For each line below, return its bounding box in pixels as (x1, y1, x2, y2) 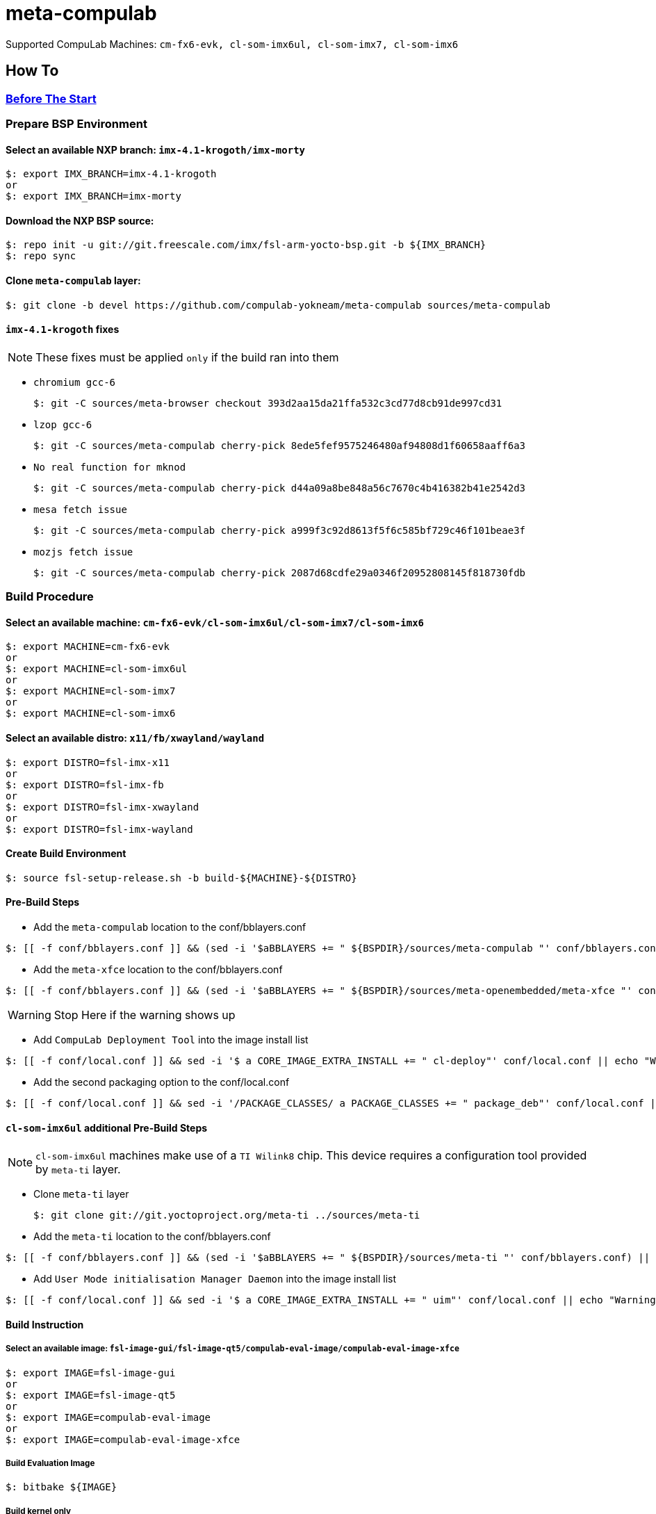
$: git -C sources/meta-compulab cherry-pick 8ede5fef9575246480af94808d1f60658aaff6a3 (33, 439, 526, 451)
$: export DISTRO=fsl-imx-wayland (6, 823, 193, 835)
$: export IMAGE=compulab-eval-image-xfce (6, 1433, 240, 1445)
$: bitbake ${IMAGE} (6, 1481, 117, 1493)
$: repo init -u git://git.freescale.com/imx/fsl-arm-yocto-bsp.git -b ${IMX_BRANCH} (6, 239, 486, 251)
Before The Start (6, 91, 97, 106)
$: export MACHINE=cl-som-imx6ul (6, 663, 188, 675)
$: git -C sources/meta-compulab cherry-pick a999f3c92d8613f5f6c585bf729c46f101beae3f (33, 524, 526, 536)
